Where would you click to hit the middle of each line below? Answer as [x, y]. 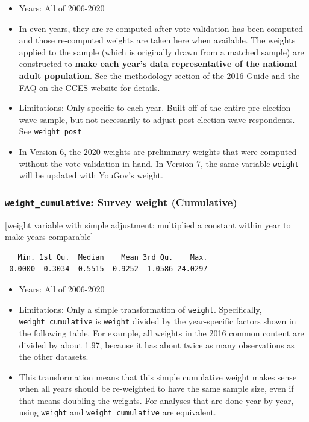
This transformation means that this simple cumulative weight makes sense [158, 376]
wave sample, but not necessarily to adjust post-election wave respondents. [157, 119]
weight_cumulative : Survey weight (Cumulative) [121, 202]
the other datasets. [54, 357]
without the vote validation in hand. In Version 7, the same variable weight [159, 163]
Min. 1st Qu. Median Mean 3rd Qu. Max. [113, 257]
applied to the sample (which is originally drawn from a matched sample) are [161, 52]
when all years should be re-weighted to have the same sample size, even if [156, 389]
